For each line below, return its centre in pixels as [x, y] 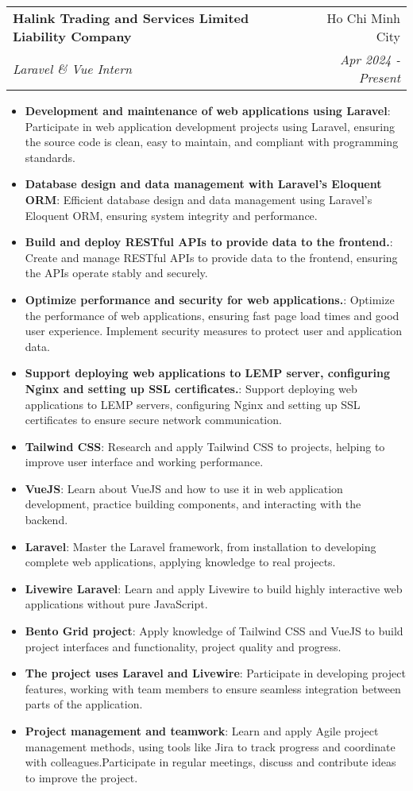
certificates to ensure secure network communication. [153, 420]
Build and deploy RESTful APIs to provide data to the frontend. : [209, 242]
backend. [46, 520]
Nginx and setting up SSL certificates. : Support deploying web [191, 388]
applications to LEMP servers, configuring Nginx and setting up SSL [193, 404]
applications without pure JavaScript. [116, 604]
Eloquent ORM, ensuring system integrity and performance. [171, 215]
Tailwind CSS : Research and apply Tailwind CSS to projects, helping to [205, 446]
